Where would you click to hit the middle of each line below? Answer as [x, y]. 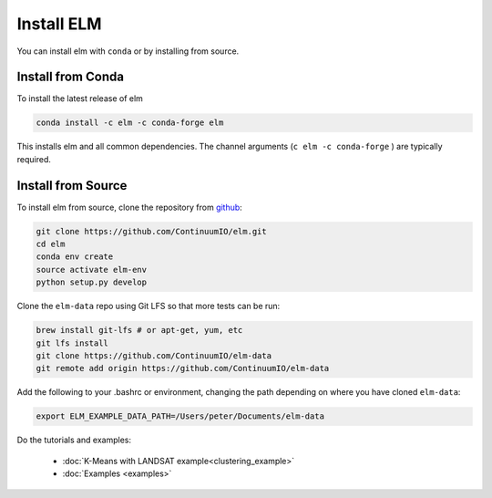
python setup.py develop [92, 282]
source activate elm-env [92, 270]
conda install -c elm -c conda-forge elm [130, 123]
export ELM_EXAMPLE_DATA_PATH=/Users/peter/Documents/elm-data [180, 416]
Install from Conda [71, 77]
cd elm [51, 244]
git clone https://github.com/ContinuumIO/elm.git [152, 231]
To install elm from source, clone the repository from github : [130, 207]
